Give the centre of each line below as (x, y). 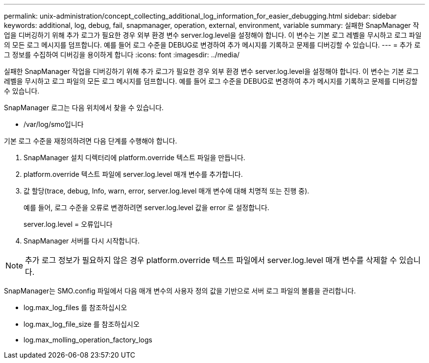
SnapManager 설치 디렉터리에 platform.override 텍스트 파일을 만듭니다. (134, 157)
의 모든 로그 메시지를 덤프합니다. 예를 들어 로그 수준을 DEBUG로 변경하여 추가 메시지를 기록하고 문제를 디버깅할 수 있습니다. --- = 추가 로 (212, 45)
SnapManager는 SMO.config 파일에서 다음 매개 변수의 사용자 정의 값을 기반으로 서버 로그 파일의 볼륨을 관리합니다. (180, 291)
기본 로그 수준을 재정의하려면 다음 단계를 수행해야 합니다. (91, 141)
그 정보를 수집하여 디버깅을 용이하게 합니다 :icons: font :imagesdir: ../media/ (122, 55)
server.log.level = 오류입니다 (68, 224)
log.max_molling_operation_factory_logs (88, 340)
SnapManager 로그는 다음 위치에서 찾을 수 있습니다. (84, 108)
